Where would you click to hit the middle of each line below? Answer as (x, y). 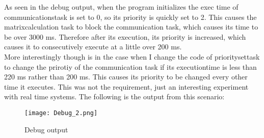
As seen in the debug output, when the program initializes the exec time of (121, 7)
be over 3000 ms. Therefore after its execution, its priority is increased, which (125, 36)
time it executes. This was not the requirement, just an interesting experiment (126, 86)
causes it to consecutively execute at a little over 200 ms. (93, 47)
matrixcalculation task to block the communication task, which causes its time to (131, 27)
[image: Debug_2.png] (61, 113)
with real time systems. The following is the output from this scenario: (114, 96)
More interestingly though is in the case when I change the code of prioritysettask (132, 56)
